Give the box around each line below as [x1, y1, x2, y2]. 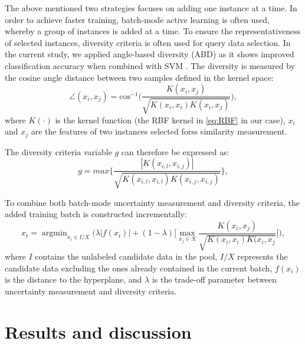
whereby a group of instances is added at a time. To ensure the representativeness [5, 25, 301, 37]
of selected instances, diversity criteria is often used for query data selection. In [5, 36, 291, 48]
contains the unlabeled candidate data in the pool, [35, 250, 218, 263]
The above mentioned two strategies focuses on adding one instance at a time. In [5, 2, 297, 14]
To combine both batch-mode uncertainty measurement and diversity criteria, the [5, 196, 300, 208]
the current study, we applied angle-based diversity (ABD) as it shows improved [5, 48, 294, 60]
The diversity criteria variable [5, 145, 112, 158]
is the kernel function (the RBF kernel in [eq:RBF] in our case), [55, 113, 286, 126]
